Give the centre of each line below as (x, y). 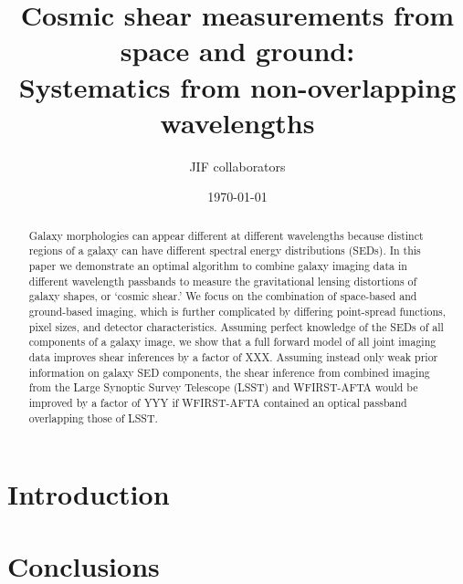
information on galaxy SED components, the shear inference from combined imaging (229, 372)
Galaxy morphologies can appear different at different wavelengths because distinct (226, 235)
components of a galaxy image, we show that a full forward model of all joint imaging (232, 342)
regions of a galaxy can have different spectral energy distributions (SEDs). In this (225, 250)
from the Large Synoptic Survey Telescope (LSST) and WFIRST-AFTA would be (223, 387)
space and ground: (237, 51)
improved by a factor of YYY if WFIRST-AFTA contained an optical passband (218, 402)
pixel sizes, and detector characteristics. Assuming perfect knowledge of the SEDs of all (236, 326)
